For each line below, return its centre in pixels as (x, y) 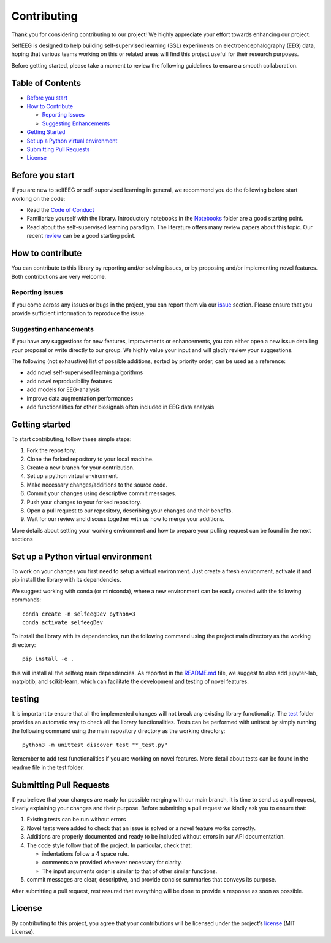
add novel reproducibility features (69, 381)
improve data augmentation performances (80, 398)
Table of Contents (46, 83)
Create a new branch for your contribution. (81, 468)
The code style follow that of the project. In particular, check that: (109, 845)
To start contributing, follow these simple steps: (71, 439)
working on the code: (38, 198)
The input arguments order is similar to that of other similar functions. (130, 871)
